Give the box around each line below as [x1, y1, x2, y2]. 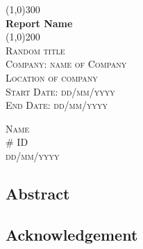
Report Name [6, 15, 73, 30]
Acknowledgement [6, 223, 138, 245]
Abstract [6, 182, 70, 204]
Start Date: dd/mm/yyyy [6, 84, 115, 98]
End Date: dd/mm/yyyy [6, 98, 108, 112]
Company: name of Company [6, 56, 127, 71]
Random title [6, 43, 65, 57]
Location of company [6, 70, 98, 84]
